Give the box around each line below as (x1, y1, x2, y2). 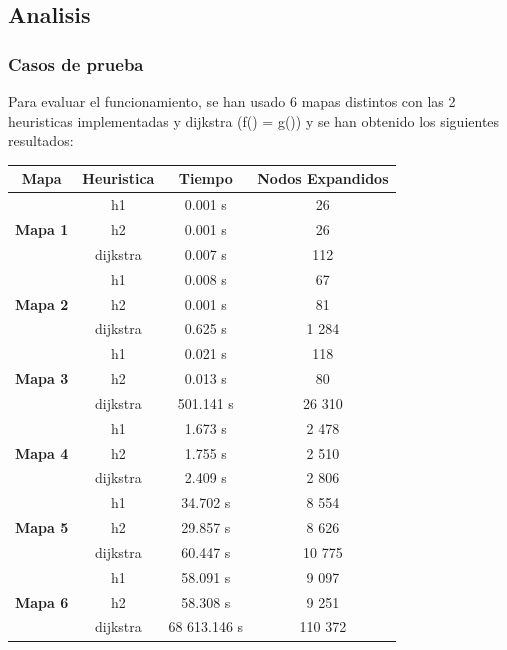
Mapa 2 (15, 293, 69, 314)
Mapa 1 (15, 218, 69, 239)
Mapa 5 (15, 517, 69, 538)
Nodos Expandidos (257, 168, 389, 189)
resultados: (8, 130, 74, 151)
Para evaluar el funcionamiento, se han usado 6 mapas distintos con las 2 (8, 91, 456, 111)
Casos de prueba (8, 51, 144, 76)
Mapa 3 (15, 368, 69, 389)
